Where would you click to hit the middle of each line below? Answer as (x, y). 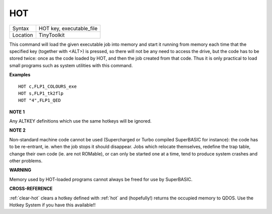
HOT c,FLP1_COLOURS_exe (48, 86)
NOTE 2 (17, 130)
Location (23, 35)
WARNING (20, 170)
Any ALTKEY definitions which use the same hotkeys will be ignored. (81, 121)
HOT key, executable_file (68, 28)
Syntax (21, 28)
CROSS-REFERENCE (31, 189)
